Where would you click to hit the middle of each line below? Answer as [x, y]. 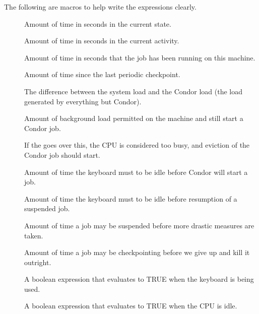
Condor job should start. [62, 154]
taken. [34, 235]
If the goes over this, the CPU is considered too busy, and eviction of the [137, 145]
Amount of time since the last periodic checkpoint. [102, 74]
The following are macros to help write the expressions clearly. [100, 7]
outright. [38, 262]
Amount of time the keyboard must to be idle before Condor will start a [136, 172]
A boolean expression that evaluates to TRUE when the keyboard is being [139, 279]
